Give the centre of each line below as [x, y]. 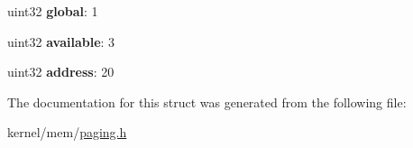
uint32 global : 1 [53, 11]
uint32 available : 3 [61, 41]
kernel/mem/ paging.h [67, 132]
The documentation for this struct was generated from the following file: [207, 102]
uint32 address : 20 [61, 72]
